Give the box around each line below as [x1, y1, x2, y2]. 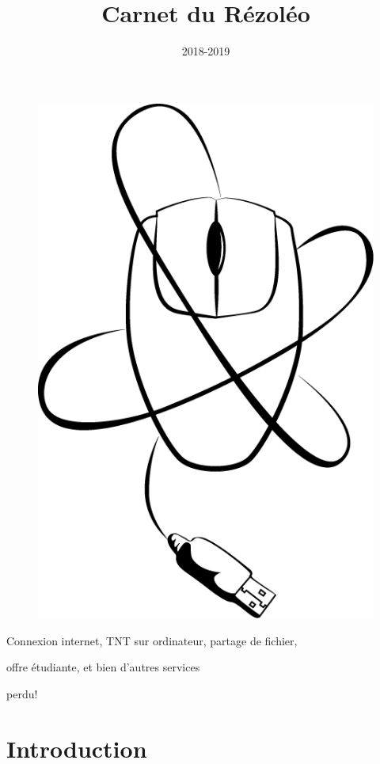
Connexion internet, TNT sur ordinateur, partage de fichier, [6, 632, 298, 648]
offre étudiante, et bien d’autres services [6, 659, 200, 675]
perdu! [6, 685, 38, 701]
